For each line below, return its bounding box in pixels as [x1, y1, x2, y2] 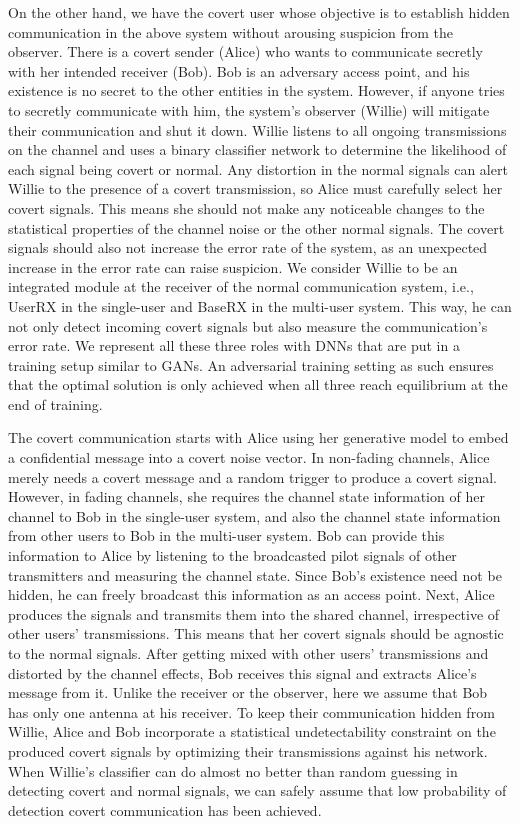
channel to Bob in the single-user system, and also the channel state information [8, 505, 501, 526]
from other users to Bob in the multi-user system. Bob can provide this [8, 525, 445, 546]
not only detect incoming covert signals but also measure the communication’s [8, 315, 488, 336]
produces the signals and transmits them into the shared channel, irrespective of [8, 603, 500, 624]
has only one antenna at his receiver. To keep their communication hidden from [8, 701, 495, 722]
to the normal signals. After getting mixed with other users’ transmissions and [8, 643, 489, 663]
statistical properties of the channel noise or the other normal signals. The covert [8, 217, 505, 238]
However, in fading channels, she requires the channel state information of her [8, 486, 485, 507]
